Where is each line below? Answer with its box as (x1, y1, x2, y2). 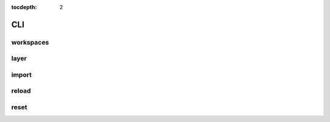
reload (11, 87, 31, 95)
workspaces (11, 38, 49, 46)
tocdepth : (11, 4, 37, 10)
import (11, 70, 32, 79)
